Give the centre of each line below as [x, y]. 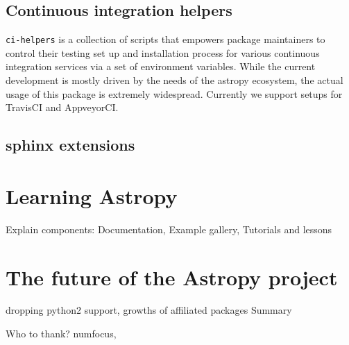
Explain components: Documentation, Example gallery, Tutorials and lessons [169, 229]
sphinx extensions [70, 145]
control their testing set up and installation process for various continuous [163, 52]
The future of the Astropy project [172, 277]
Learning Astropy [92, 195]
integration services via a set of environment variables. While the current [161, 66]
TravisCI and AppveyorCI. [62, 107]
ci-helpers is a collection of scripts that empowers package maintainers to [165, 39]
